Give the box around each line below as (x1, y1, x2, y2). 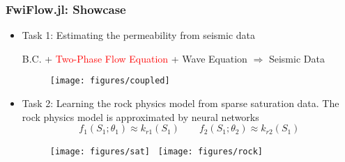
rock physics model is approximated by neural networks (22, 109, 259, 124)
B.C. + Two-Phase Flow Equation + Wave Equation (22, 51, 247, 65)
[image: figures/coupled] (49, 76, 170, 86)
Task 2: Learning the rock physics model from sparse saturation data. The (22, 96, 339, 111)
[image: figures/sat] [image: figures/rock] (49, 147, 263, 157)
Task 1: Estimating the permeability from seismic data (22, 28, 256, 42)
